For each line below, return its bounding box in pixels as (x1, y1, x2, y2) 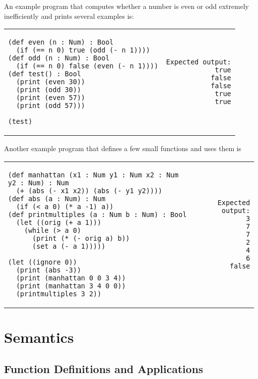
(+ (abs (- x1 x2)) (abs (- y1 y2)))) (16, 186, 163, 195)
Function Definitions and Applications (4, 361, 203, 376)
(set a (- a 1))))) (32, 242, 106, 250)
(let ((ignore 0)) (8, 258, 77, 266)
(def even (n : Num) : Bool (8, 38, 114, 47)
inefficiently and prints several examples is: (4, 10, 134, 21)
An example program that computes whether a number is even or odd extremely (4, 1, 249, 11)
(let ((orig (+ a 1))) (16, 218, 102, 226)
